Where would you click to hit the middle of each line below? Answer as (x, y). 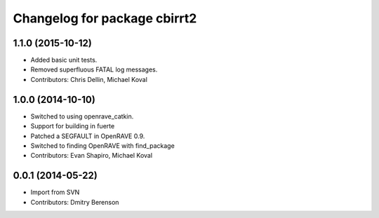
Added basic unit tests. (64, 60)
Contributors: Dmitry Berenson (75, 202)
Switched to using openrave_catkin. (82, 116)
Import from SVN (55, 192)
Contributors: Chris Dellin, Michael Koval (89, 79)
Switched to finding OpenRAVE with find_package (102, 145)
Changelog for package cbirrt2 (105, 18)
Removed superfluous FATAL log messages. (94, 69)
